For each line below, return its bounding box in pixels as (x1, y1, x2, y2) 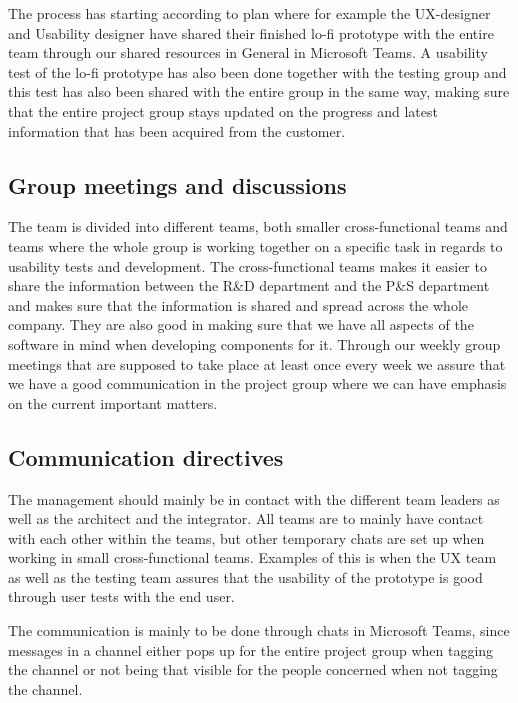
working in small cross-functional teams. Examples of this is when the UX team (8, 547, 497, 568)
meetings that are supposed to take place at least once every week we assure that (8, 353, 506, 374)
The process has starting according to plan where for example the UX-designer (8, 3, 491, 23)
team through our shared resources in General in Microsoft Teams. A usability (8, 42, 488, 63)
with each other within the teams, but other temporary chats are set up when (8, 527, 485, 548)
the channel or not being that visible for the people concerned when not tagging (8, 659, 498, 680)
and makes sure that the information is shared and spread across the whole (8, 294, 468, 315)
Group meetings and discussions (8, 169, 347, 200)
